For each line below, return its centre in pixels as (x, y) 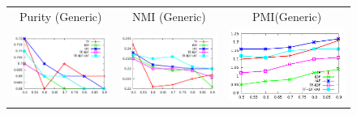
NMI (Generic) (169, 16)
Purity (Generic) (61, 16)
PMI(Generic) (287, 16)
